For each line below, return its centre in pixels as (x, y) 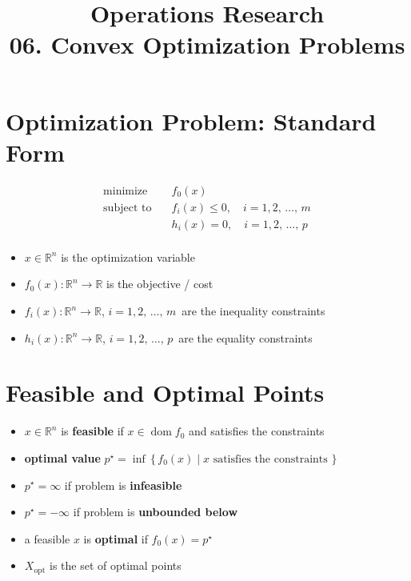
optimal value (62, 457)
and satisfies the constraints (257, 431)
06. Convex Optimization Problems (207, 44)
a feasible (47, 538)
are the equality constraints (245, 337)
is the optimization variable (128, 256)
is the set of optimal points (116, 565)
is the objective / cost (160, 284)
